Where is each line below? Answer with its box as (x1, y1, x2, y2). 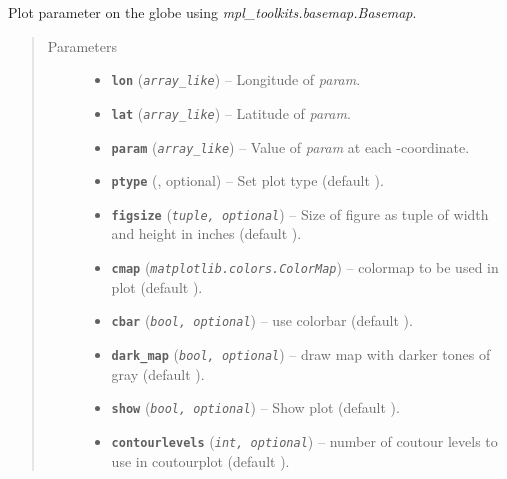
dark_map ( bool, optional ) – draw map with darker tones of (111, 343, 491, 364)
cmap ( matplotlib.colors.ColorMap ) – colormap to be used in (111, 257, 499, 278)
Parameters (47, 35, 117, 56)
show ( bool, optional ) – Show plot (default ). (111, 397, 400, 418)
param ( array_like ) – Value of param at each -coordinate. (111, 136, 470, 157)
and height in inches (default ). (111, 223, 302, 244)
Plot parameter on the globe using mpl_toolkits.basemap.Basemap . (8, 2, 417, 22)
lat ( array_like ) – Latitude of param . (111, 102, 351, 123)
